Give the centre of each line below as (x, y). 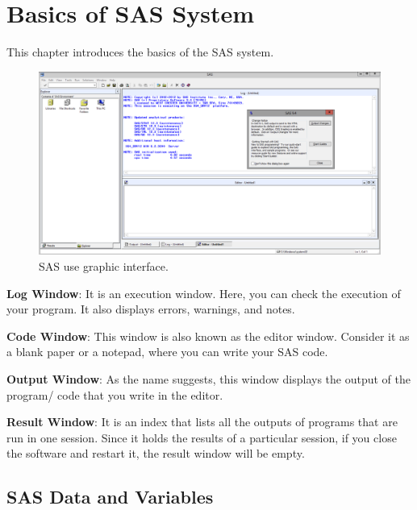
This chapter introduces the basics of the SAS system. (140, 52)
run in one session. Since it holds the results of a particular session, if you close (202, 437)
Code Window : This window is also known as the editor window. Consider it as (208, 336)
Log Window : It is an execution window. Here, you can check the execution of (204, 293)
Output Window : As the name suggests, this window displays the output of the (208, 379)
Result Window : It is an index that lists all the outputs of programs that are (202, 422)
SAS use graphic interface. (104, 266)
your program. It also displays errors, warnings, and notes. (151, 309)
